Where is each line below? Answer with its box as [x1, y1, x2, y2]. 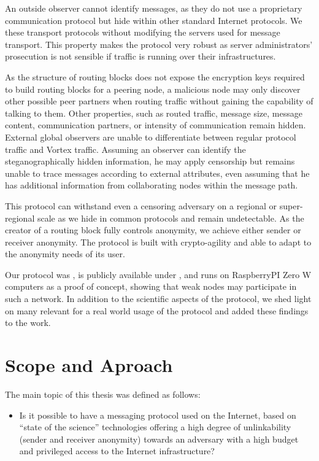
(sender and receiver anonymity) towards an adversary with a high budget [19, 432, 299, 445]
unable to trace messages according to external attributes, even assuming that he [5, 166, 310, 179]
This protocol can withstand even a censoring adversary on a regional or [5, 199, 277, 212]
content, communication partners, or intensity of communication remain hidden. [5, 118, 306, 131]
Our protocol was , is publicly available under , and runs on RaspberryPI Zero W [5, 268, 312, 281]
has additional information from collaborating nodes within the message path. [5, 179, 298, 192]
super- [279, 199, 303, 212]
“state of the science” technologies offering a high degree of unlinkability [19, 420, 291, 433]
